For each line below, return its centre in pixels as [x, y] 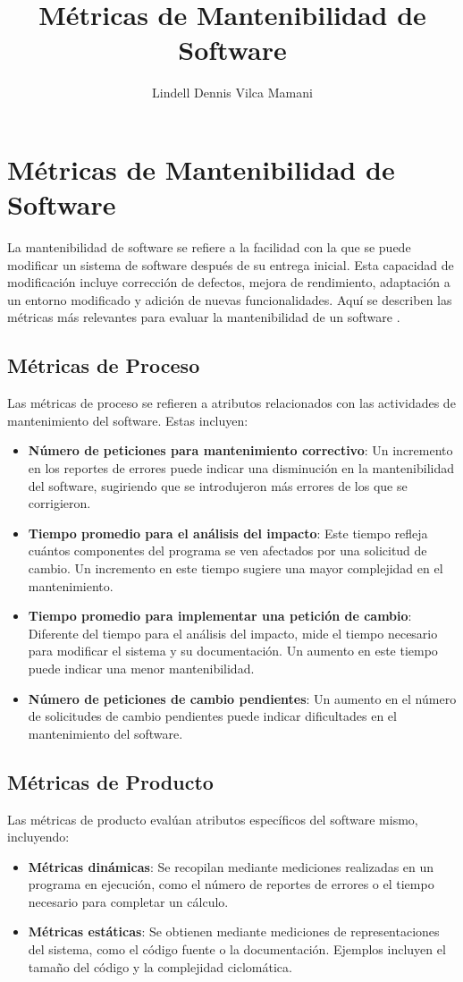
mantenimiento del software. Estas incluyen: [128, 420]
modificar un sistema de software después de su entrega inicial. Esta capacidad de [231, 264]
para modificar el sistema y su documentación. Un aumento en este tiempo [233, 651]
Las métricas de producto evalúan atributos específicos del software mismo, [213, 819]
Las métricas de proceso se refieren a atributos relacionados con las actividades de [231, 403]
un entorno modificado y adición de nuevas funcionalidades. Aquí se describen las [230, 299]
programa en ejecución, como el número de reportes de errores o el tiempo [231, 884]
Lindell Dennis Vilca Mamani [232, 93]
